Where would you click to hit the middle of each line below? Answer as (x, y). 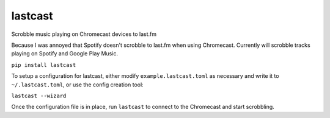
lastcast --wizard (39, 95)
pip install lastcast (44, 65)
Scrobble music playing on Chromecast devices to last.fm (84, 34)
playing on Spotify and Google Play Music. (65, 54)
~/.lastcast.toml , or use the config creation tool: (77, 85)
